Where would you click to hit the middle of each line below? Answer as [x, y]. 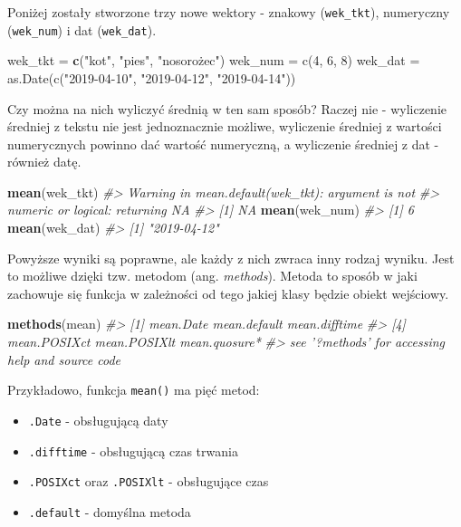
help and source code [64, 359]
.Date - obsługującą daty [98, 420]
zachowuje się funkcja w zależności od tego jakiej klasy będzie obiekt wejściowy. [228, 293]
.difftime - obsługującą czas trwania [133, 450]
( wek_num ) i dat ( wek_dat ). [82, 29]
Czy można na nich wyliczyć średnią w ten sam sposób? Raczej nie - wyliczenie [227, 108]
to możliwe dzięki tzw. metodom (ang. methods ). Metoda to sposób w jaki [212, 276]
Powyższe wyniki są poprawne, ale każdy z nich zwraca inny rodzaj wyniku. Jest [231, 258]
